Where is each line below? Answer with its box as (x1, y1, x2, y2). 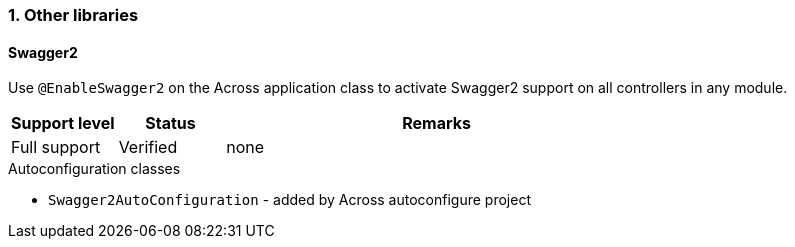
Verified (118, 137, 178, 158)
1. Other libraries (8, 5, 139, 25)
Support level (11, 113, 115, 134)
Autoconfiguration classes (8, 160, 181, 178)
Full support (11, 137, 101, 158)
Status (145, 113, 196, 134)
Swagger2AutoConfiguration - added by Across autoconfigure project (48, 191, 531, 209)
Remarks (402, 113, 471, 134)
